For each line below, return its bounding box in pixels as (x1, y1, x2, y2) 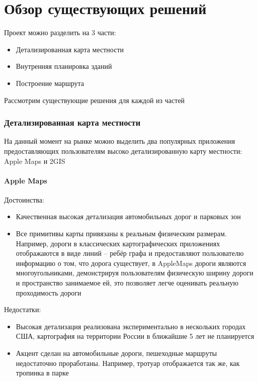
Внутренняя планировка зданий (16, 61, 112, 71)
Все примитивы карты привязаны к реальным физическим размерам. (16, 228, 227, 239)
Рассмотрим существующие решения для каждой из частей (4, 94, 185, 105)
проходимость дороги (16, 287, 81, 298)
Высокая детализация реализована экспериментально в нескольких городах (16, 321, 246, 331)
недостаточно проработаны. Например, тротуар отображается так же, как (16, 357, 240, 368)
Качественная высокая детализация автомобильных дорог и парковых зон (16, 211, 241, 222)
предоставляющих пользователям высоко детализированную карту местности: (4, 145, 242, 156)
